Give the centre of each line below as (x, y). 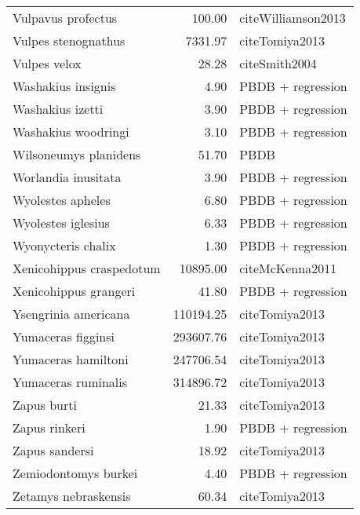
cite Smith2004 (278, 63)
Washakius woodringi (71, 131)
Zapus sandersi (53, 450)
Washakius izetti (58, 109)
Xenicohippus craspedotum (87, 268)
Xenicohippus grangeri (74, 291)
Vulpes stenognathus (69, 40)
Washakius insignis (64, 86)
